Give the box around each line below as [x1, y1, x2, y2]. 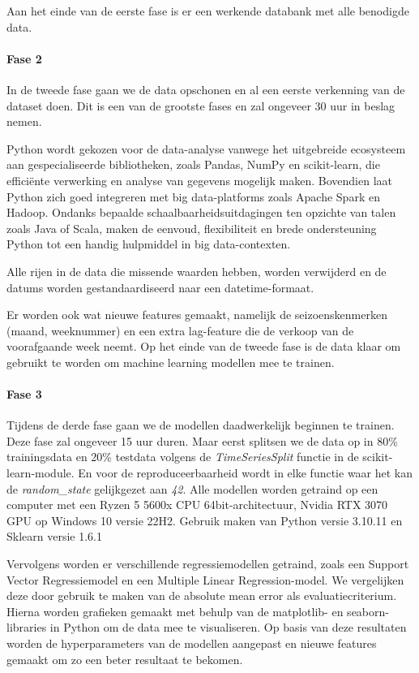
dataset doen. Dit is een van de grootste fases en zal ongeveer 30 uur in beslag [6, 97, 395, 114]
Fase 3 [6, 386, 42, 403]
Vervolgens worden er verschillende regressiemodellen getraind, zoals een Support [6, 555, 409, 572]
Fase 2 [6, 50, 42, 67]
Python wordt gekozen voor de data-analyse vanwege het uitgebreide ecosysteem [6, 140, 406, 157]
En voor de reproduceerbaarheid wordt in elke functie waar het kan [78, 464, 413, 481]
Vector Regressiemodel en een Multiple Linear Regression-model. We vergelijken [6, 571, 404, 588]
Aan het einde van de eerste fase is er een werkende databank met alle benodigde [6, 2, 409, 19]
